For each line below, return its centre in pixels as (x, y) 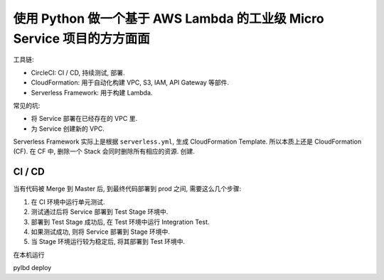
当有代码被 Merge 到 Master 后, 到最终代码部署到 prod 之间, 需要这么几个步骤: (127, 189)
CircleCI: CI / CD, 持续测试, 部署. (78, 72)
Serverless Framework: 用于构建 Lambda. (92, 92)
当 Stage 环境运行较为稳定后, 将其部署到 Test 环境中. (108, 242)
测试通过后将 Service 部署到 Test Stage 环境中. (100, 212)
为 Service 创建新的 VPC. (68, 129)
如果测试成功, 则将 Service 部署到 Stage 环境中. (101, 232)
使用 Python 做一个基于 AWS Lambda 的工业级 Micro (169, 18)
